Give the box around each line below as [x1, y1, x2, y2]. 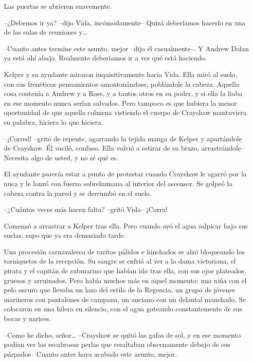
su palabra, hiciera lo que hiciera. [4, 116, 103, 127]
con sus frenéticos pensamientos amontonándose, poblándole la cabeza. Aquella [4, 78, 239, 89]
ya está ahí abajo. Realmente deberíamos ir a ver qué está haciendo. [4, 53, 207, 63]
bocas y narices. [4, 313, 52, 324]
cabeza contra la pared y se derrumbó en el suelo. [4, 188, 152, 198]
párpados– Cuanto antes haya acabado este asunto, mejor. [4, 348, 177, 359]
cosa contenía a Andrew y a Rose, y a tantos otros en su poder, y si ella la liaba [4, 88, 242, 98]
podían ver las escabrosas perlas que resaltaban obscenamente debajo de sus [4, 339, 231, 349]
